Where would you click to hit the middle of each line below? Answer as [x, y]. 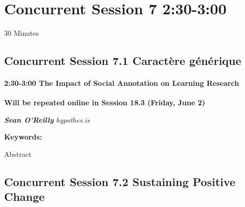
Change [25, 197]
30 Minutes [21, 33]
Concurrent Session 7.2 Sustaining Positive [120, 182]
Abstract [18, 154]
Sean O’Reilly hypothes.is [47, 119]
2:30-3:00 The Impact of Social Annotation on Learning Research [122, 83]
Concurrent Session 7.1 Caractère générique [123, 61]
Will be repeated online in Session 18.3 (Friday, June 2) [105, 102]
